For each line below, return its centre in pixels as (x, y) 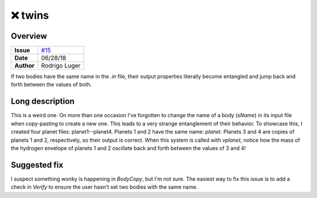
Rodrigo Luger (61, 66)
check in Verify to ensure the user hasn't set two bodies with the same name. (104, 187)
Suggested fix (37, 165)
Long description (43, 102)
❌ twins (30, 15)
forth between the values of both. (51, 84)
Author (24, 66)
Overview (29, 36)
